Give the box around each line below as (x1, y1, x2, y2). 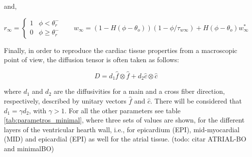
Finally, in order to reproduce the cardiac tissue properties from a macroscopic (4, 45, 237, 55)
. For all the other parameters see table (64, 105, 181, 115)
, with (29, 105, 47, 115)
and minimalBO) (4, 143, 54, 154)
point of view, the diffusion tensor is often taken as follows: (4, 54, 179, 65)
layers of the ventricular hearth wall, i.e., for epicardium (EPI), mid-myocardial (4, 124, 240, 134)
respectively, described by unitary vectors (4, 96, 126, 106)
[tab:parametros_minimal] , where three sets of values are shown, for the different (4, 115, 245, 125)
